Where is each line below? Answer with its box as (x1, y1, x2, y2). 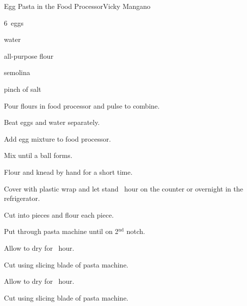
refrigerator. (4, 193, 40, 203)
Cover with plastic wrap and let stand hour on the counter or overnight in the (4, 183, 243, 193)
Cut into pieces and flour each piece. (4, 209, 114, 220)
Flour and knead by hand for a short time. (4, 166, 133, 177)
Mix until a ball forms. (4, 150, 72, 160)
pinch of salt (4, 83, 41, 94)
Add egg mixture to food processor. (4, 133, 111, 144)
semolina (4, 67, 30, 77)
